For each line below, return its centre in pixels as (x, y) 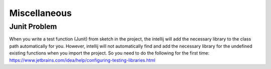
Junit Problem (33, 26)
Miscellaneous (41, 13)
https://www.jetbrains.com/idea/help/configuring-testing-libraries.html (82, 60)
